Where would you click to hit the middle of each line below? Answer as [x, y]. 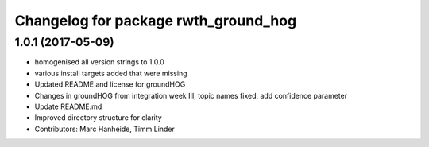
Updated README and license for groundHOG [110, 84]
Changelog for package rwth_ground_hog [156, 21]
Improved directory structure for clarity [98, 118]
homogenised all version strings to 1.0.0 [99, 62]
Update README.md [68, 106]
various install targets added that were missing [111, 73]
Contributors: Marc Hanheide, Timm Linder [104, 129]
